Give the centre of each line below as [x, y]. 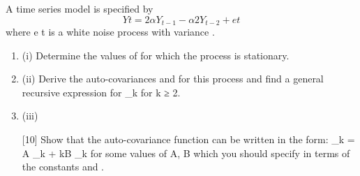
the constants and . [63, 167]
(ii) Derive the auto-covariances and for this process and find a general [173, 79]
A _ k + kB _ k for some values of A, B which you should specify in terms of [186, 153]
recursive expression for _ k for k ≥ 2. [101, 92]
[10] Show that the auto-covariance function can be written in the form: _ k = [188, 139]
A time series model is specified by [80, 8]
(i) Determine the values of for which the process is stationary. [156, 55]
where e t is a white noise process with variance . [110, 32]
